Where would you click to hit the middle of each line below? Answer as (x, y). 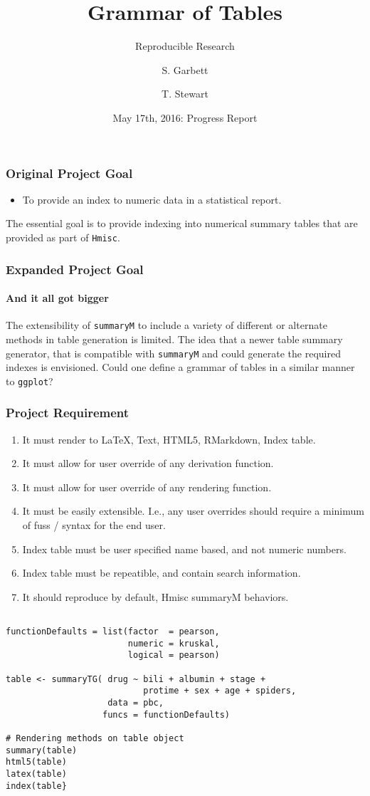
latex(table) (36, 774)
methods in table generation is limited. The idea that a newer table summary (174, 339)
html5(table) (36, 762)
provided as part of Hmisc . (63, 237)
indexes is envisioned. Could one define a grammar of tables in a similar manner (180, 367)
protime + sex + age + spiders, (220, 691)
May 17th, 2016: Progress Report (185, 117)
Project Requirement (68, 413)
